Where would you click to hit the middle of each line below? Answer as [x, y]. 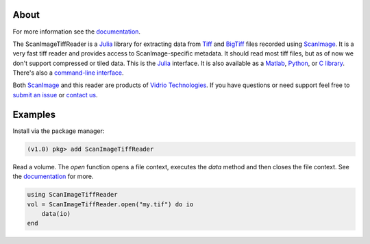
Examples [34, 114]
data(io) [56, 213]
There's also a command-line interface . [68, 73]
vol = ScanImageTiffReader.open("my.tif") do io [110, 204]
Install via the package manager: [59, 131]
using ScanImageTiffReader [72, 195]
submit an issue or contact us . [56, 95]
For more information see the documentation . [76, 32]
